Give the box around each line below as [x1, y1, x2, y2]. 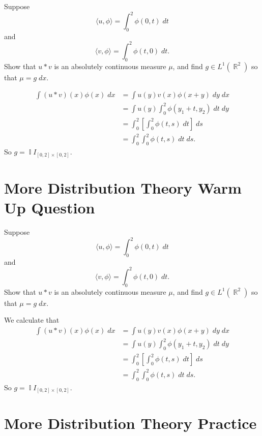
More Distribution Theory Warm [4, 177, 242, 198]
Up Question [4, 197, 95, 217]
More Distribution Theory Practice [4, 413, 257, 433]
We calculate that [4, 315, 60, 325]
